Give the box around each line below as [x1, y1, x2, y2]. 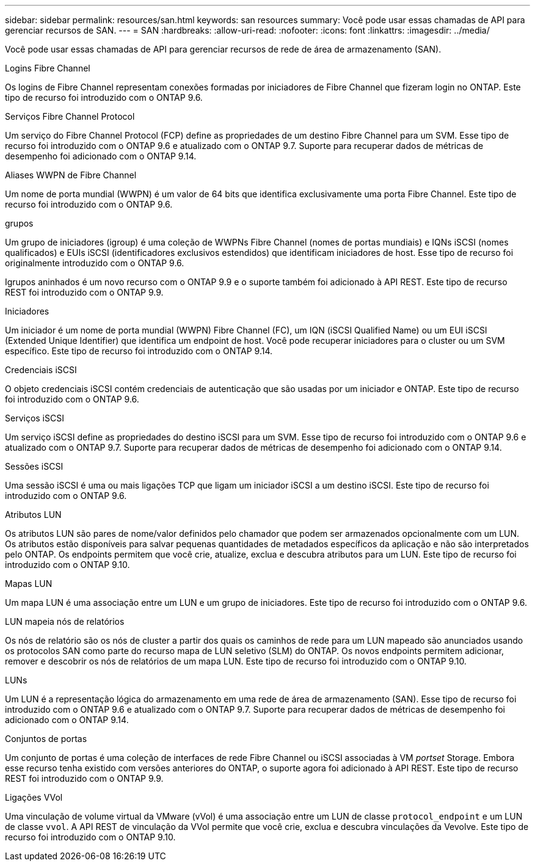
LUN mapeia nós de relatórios [5, 616, 125, 627]
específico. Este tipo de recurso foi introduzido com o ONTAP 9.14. [5, 346, 273, 356]
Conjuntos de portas [5, 733, 87, 744]
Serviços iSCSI [5, 413, 64, 423]
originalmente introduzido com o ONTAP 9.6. [5, 258, 184, 268]
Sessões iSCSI [5, 461, 64, 471]
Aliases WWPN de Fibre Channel [5, 170, 137, 180]
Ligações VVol [5, 792, 63, 802]
